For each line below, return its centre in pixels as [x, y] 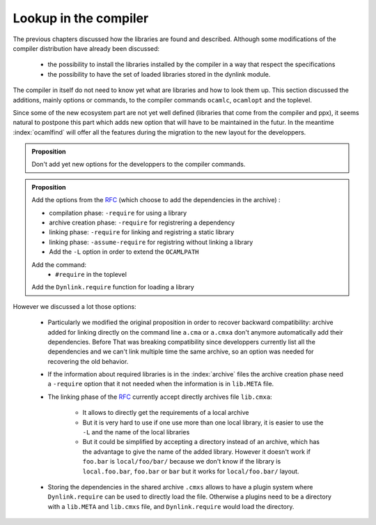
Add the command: [59, 264]
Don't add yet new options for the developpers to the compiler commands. [139, 165]
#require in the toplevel [91, 274]
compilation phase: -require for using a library [118, 213]
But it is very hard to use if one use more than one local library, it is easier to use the [203, 423]
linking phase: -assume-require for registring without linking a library [151, 242]
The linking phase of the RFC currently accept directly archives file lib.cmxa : [160, 397]
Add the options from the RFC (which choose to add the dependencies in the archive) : [156, 200]
